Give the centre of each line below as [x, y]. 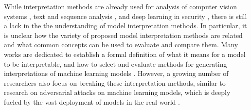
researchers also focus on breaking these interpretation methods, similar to [115, 82]
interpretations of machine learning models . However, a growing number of [116, 73]
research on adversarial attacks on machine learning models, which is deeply [117, 92]
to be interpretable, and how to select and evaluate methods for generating [116, 64]
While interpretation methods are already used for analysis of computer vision [120, 6]
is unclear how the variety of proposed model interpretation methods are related [123, 35]
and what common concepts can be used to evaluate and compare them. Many [121, 45]
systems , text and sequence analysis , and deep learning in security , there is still [125, 16]
